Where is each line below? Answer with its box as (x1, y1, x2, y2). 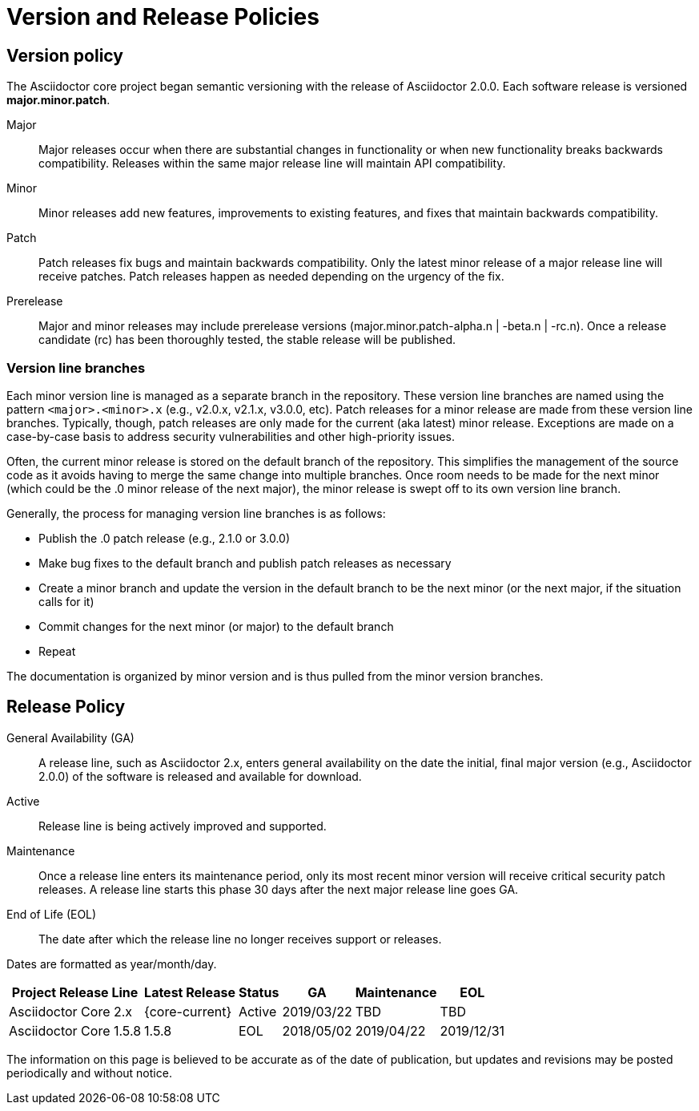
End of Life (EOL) (6, 907, 97, 921)
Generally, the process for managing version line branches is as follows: (6, 506, 386, 520)
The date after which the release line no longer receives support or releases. (38, 931, 442, 946)
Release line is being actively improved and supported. (38, 818, 327, 833)
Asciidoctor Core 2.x (9, 1003, 133, 1020)
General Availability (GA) (6, 730, 135, 745)
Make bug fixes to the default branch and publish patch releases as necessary (38, 555, 452, 570)
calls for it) (38, 594, 94, 608)
